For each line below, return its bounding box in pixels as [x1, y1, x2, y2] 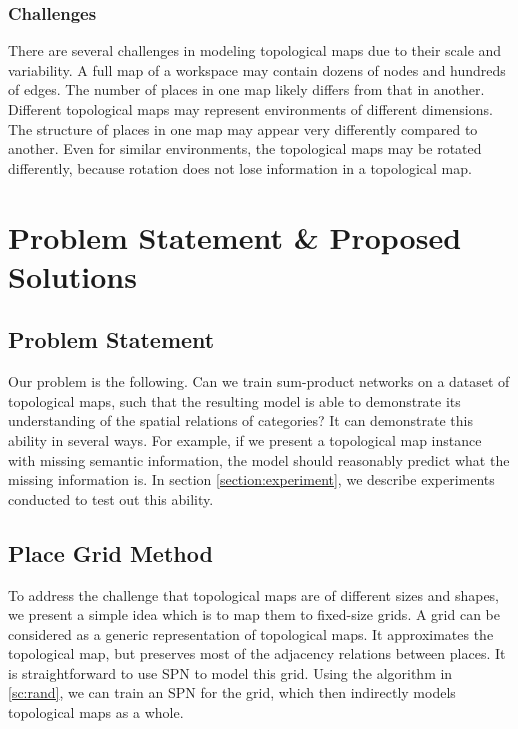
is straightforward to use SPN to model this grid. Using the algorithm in [8, 662, 453, 683]
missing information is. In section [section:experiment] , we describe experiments [8, 469, 495, 490]
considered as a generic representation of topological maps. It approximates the [8, 623, 494, 644]
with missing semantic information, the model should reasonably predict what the [8, 449, 510, 470]
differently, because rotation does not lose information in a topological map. [8, 157, 472, 178]
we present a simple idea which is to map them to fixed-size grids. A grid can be [8, 604, 500, 625]
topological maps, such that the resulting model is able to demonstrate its [8, 390, 461, 411]
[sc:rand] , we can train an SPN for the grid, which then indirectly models [8, 682, 456, 703]
